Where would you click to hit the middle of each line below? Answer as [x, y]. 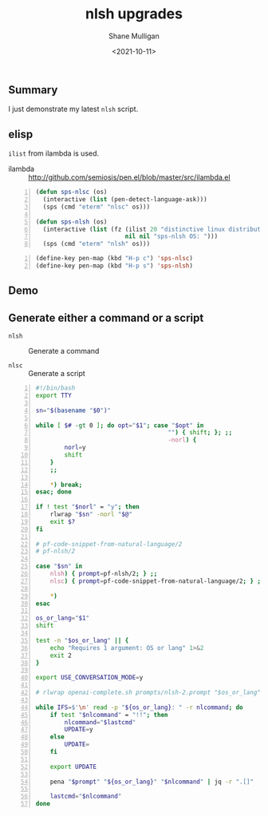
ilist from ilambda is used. [54, 153]
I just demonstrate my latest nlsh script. [73, 109]
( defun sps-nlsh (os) [71, 222]
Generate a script [57, 374]
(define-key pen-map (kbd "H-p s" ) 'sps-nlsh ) [114, 266]
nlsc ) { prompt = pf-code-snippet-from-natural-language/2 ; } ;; [157, 581]
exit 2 [61, 656]
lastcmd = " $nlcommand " [86, 796]
